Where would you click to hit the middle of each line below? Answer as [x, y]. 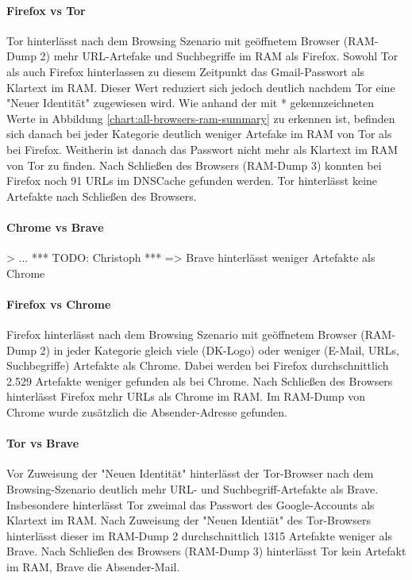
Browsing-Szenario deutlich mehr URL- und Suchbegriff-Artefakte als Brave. [193, 489]
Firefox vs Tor [46, 10]
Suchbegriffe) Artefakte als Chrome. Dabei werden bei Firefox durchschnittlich [198, 365]
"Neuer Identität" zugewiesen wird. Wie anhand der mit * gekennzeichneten [190, 103]
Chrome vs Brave [55, 227]
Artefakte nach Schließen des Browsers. [102, 196]
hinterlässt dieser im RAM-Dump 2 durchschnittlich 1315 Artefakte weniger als [199, 535]
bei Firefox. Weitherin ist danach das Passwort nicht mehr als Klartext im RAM [202, 149]
